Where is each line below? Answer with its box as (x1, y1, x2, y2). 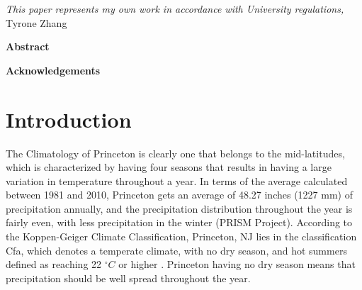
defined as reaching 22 (6, 257, 102, 272)
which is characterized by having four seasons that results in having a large (6, 160, 332, 174)
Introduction (6, 104, 132, 133)
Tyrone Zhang (6, 15, 67, 30)
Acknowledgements (6, 62, 101, 77)
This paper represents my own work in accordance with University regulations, (6, 1, 344, 16)
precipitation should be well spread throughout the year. (6, 270, 251, 285)
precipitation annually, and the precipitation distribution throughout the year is (6, 201, 353, 216)
